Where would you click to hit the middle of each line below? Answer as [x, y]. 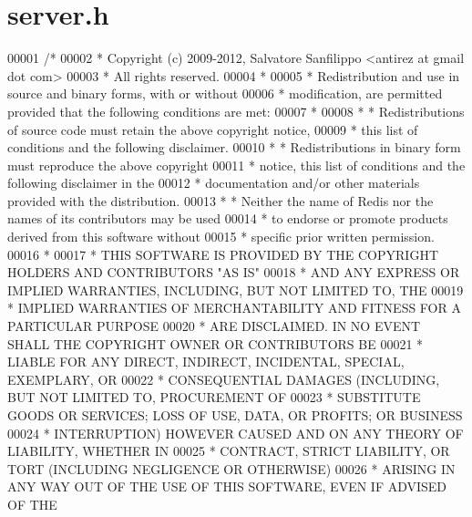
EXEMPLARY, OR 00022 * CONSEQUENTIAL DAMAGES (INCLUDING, [224, 379]
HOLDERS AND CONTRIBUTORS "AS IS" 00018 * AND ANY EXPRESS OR [234, 272]
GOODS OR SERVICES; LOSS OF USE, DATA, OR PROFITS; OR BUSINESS [235, 415]
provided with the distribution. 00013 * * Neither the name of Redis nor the [221, 200]
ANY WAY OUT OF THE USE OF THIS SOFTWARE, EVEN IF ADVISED [227, 486]
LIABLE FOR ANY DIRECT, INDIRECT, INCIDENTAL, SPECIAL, [206, 362]
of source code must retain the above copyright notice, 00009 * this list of [213, 129]
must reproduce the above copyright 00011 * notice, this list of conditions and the [236, 165]
